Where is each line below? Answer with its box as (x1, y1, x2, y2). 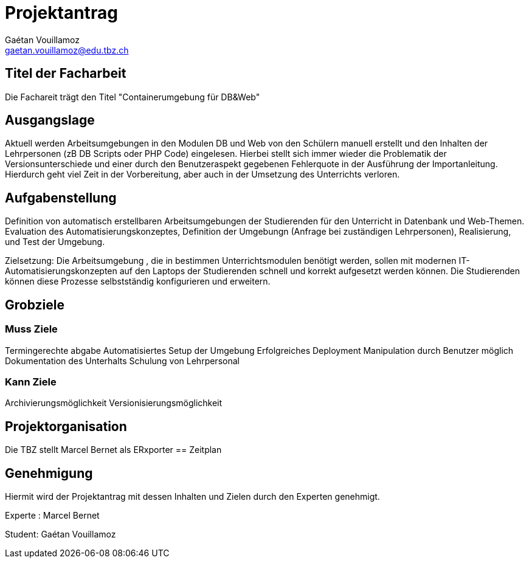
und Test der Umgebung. (5, 237, 105, 247)
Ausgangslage (5, 112, 95, 128)
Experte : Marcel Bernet (5, 509, 100, 520)
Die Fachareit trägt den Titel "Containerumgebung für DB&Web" (5, 91, 260, 102)
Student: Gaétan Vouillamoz (5, 528, 116, 539)
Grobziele (5, 297, 64, 313)
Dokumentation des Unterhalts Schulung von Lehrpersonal (5, 355, 240, 366)
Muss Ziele (5, 323, 58, 336)
